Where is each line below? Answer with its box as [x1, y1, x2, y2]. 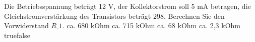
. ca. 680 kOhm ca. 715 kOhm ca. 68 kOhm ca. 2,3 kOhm [62, 20, 240, 31]
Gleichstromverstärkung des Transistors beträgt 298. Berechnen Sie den [4, 10, 225, 21]
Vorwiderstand [4, 20, 49, 31]
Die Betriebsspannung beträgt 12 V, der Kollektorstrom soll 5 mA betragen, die [4, 1, 251, 11]
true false [4, 30, 30, 40]
